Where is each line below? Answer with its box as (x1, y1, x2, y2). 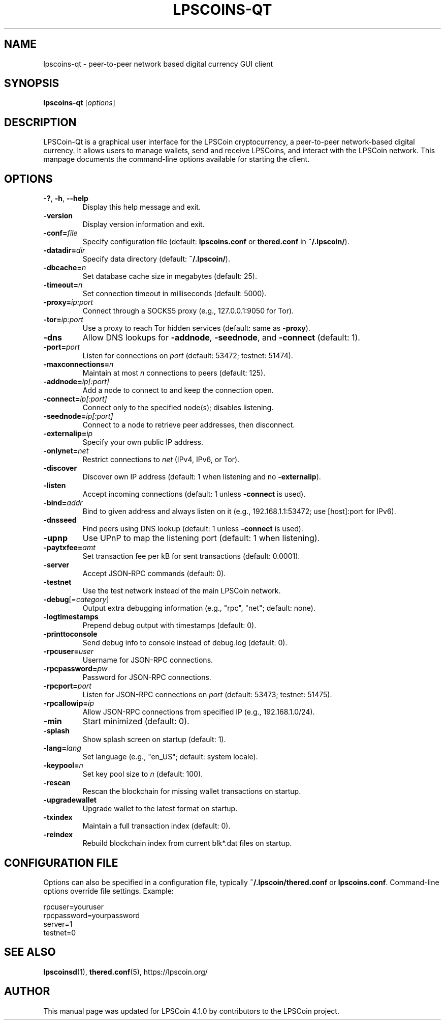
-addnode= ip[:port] (43, 377, 109, 386)
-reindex (43, 830, 73, 839)
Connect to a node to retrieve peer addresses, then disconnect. (82, 420, 295, 430)
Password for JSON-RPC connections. (82, 673, 211, 682)
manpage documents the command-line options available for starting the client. (43, 155, 310, 164)
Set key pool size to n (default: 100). (82, 770, 203, 779)
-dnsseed (43, 516, 77, 525)
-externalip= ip (43, 429, 93, 438)
